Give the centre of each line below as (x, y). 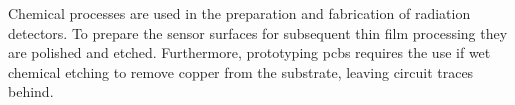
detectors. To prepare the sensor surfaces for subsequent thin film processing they (258, 32)
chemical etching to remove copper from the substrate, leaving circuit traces (241, 71)
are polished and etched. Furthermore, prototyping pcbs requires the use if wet (249, 52)
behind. (31, 91)
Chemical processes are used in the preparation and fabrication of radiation (239, 13)
